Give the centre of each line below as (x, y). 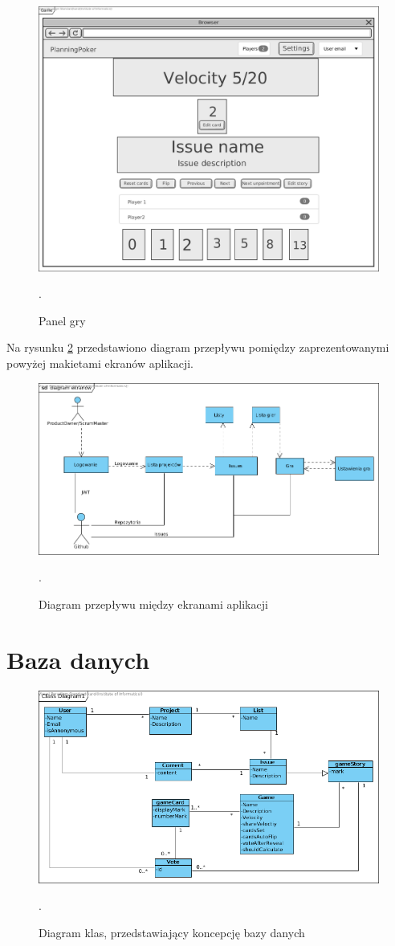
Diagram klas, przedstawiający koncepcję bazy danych (172, 932)
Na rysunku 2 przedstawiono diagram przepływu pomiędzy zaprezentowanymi (198, 347)
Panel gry (62, 320)
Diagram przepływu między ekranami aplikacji (153, 603)
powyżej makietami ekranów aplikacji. (100, 363)
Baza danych (78, 659)
